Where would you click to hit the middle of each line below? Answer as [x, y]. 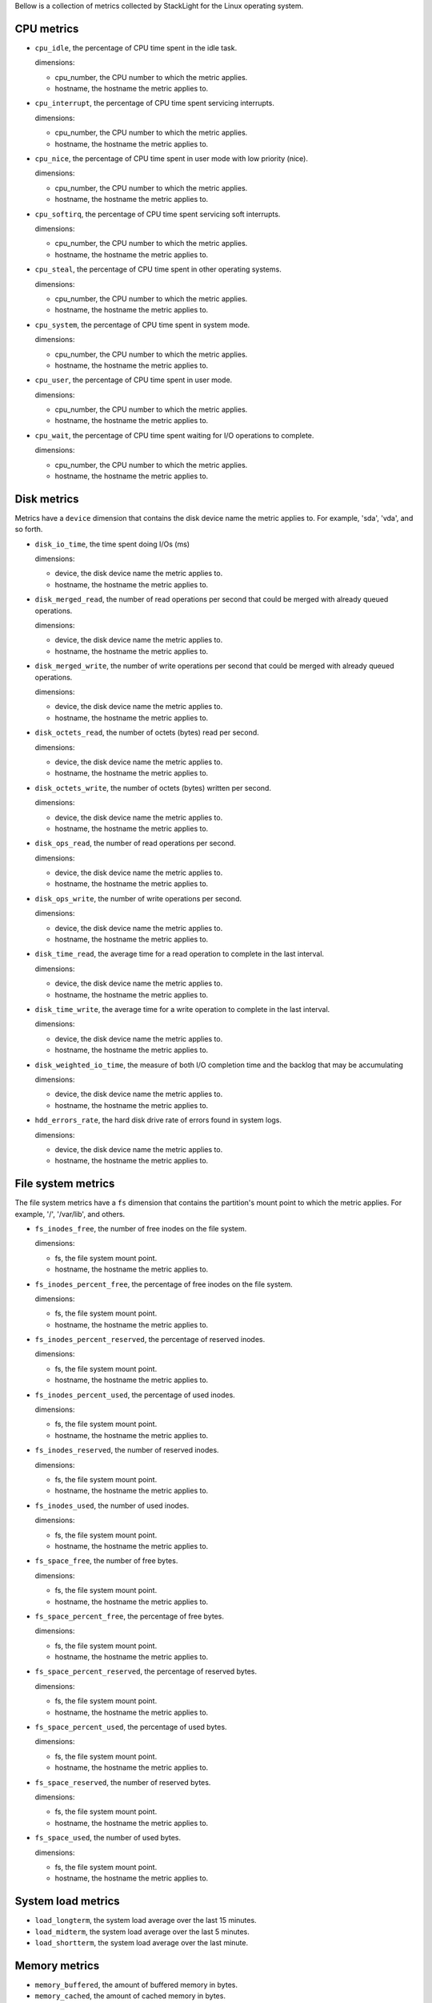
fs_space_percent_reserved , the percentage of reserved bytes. [146, 1671]
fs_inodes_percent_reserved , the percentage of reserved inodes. [150, 1340]
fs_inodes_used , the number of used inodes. [112, 1505]
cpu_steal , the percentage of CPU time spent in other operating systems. [158, 269]
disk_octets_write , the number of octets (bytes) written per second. [153, 788]
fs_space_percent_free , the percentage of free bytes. [129, 1616]
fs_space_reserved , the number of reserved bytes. [123, 1782]
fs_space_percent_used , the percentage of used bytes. [131, 1727]
